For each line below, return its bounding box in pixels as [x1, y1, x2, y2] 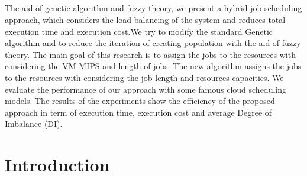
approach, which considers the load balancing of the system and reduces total [5, 13, 286, 25]
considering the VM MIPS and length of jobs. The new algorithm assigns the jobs [5, 60, 302, 72]
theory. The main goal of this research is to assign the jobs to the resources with [5, 48, 296, 60]
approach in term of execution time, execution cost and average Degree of [5, 106, 272, 118]
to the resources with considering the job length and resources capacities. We [5, 71, 284, 83]
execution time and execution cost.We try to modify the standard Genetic [5, 25, 273, 37]
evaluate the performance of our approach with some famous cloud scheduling [5, 83, 286, 95]
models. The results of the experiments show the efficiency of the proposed [5, 94, 275, 107]
